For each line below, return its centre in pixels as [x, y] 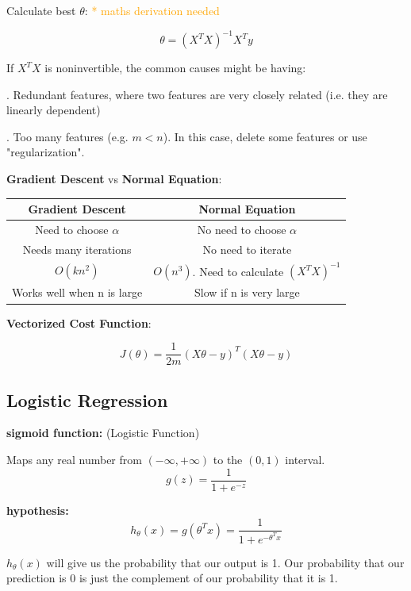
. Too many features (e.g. [67, 136]
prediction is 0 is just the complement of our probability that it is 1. [172, 578]
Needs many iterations [77, 249]
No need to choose [242, 229]
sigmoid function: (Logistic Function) [103, 433]
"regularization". [46, 152]
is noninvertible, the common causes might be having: [175, 68]
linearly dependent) [54, 110]
